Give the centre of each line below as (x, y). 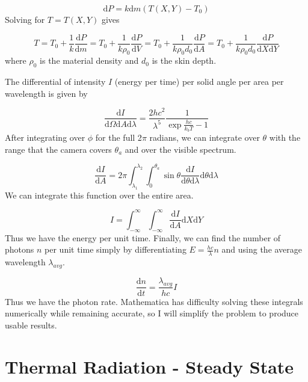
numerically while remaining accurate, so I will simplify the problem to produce (152, 313)
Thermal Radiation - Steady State (149, 366)
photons (20, 249)
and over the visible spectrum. (180, 149)
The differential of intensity (55, 82)
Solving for (25, 19)
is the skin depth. (184, 60)
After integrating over (45, 137)
